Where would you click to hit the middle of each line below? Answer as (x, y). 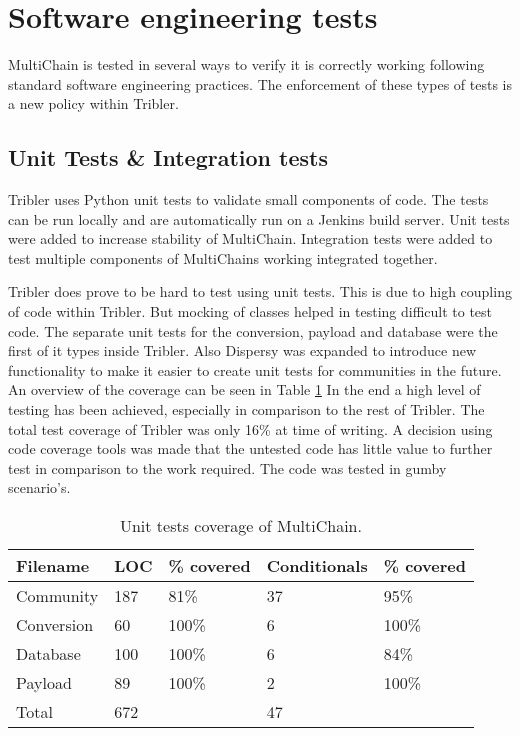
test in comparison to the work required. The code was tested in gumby (227, 467)
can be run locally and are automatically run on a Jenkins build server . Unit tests (259, 218)
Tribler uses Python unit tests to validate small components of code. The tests (248, 199)
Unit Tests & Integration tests (168, 157)
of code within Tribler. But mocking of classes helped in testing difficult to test (250, 311)
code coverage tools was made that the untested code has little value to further (250, 448)
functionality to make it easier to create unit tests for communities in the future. (255, 369)
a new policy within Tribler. (93, 103)
